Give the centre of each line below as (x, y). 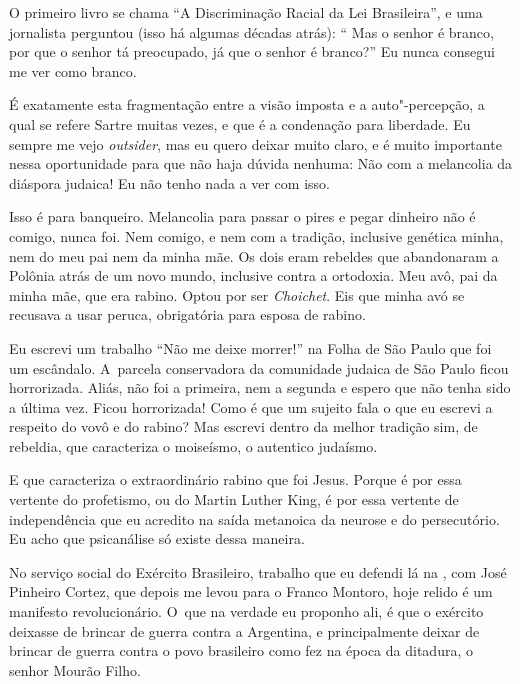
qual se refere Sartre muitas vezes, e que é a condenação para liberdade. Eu (240, 123)
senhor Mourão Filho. (75, 669)
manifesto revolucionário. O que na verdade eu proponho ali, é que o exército (246, 611)
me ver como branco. (73, 70)
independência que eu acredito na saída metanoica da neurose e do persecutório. (254, 518)
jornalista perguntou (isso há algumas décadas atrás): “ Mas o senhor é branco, (251, 31)
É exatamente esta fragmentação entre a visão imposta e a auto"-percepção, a (247, 104)
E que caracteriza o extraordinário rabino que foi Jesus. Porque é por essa (235, 479)
